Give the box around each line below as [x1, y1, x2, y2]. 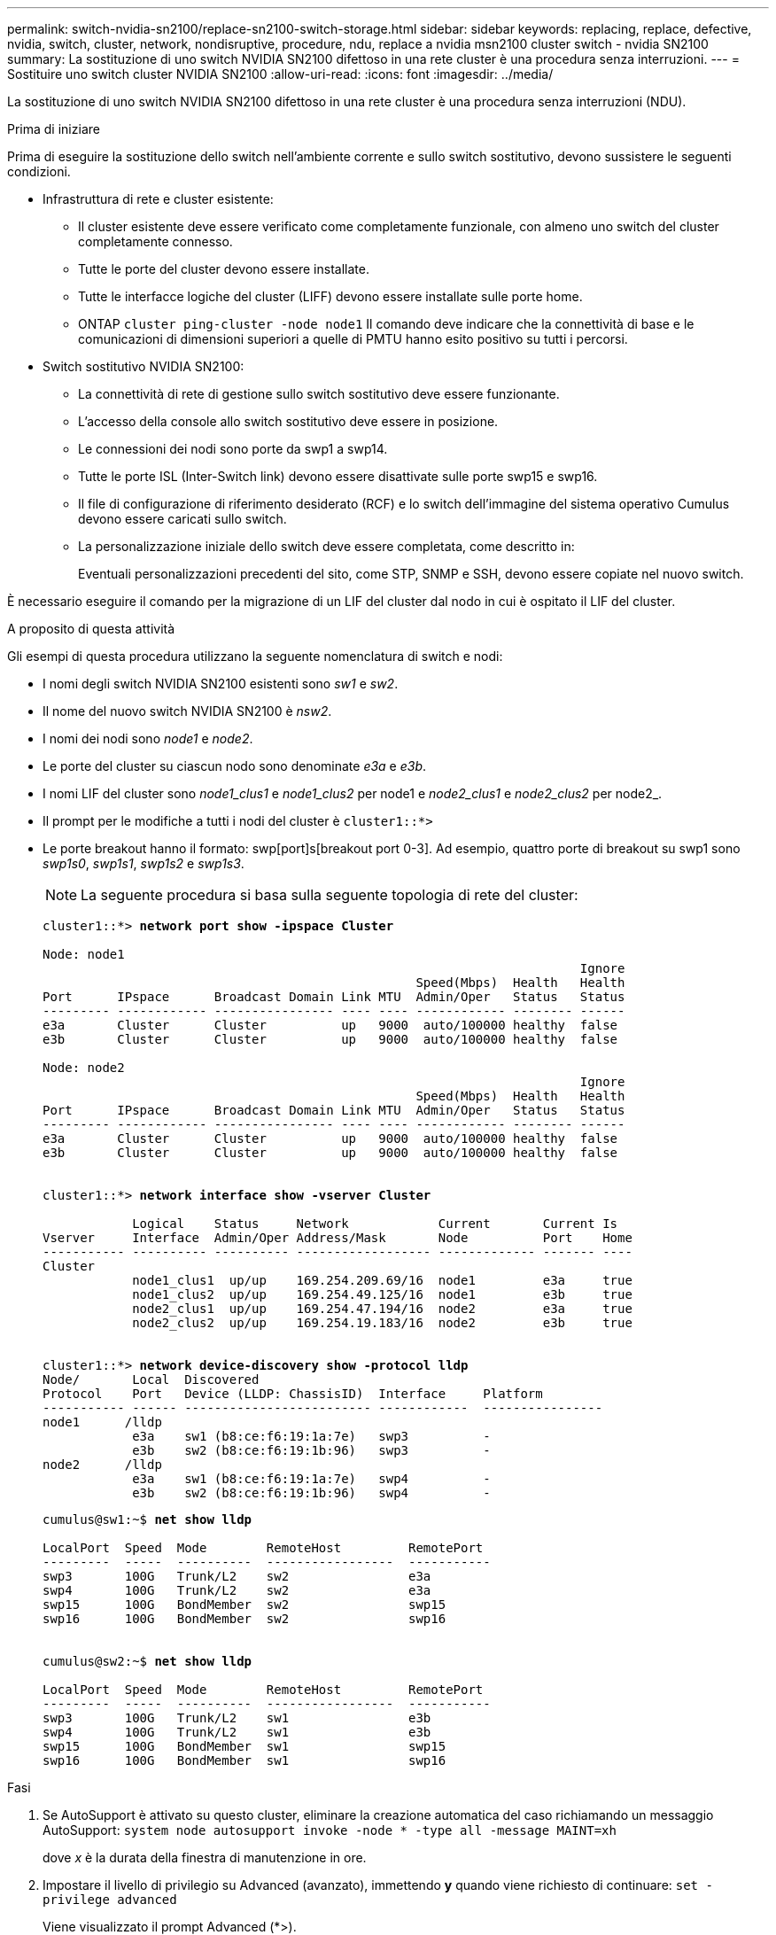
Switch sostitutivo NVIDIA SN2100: [43, 359, 244, 374]
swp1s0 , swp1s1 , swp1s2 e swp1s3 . [43, 856, 244, 871]
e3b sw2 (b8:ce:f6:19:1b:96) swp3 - [132, 1443, 491, 1457]
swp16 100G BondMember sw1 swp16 [43, 1753, 446, 1768]
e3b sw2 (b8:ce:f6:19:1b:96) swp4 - [132, 1486, 491, 1500]
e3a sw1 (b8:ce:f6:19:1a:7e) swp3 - [132, 1429, 491, 1443]
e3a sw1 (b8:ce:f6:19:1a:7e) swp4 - [132, 1472, 491, 1486]
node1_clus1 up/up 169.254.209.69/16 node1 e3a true [132, 1273, 632, 1287]
